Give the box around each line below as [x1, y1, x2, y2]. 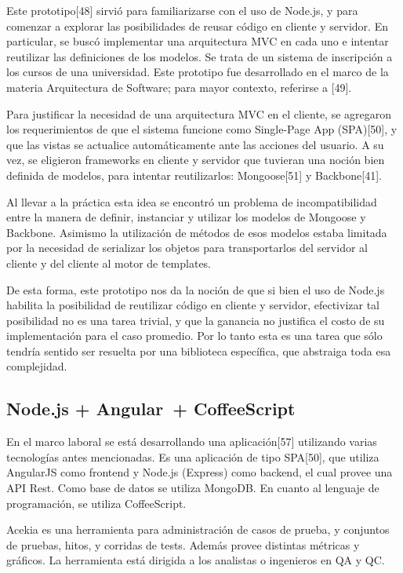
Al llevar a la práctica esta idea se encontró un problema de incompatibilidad [6, 193, 377, 210]
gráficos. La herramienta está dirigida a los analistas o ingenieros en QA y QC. [6, 552, 385, 568]
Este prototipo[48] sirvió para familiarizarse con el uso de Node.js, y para [6, 2, 358, 18]
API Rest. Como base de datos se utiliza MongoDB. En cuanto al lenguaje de [6, 480, 379, 496]
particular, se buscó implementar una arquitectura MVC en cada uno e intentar [6, 33, 389, 49]
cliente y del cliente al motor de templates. [6, 254, 212, 271]
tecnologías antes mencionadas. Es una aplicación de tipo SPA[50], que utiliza [6, 448, 379, 465]
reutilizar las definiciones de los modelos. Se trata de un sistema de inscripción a [6, 48, 393, 64]
